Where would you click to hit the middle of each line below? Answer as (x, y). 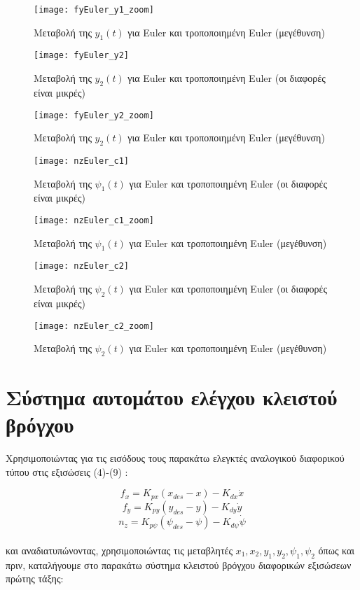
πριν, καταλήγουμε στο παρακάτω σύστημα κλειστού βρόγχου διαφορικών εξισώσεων (179, 564)
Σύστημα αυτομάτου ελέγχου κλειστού (172, 397)
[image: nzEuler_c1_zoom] (94, 220)
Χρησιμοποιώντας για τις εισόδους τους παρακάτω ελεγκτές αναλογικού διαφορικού (175, 458)
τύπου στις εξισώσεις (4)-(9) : (67, 471)
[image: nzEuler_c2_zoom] (94, 326)
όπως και (337, 550)
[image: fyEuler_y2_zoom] (94, 115)
